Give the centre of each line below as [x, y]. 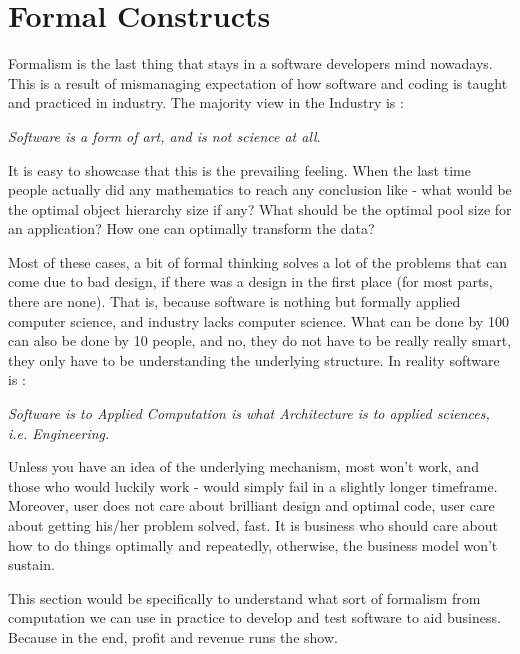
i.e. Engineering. [59, 432]
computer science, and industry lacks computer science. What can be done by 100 [258, 320]
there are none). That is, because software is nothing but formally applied [234, 301]
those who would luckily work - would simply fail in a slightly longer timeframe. [253, 485]
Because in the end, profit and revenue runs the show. [173, 636]
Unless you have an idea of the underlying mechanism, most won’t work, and [243, 466]
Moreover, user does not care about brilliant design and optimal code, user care [251, 505]
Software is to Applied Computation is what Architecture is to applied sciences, [249, 413]
